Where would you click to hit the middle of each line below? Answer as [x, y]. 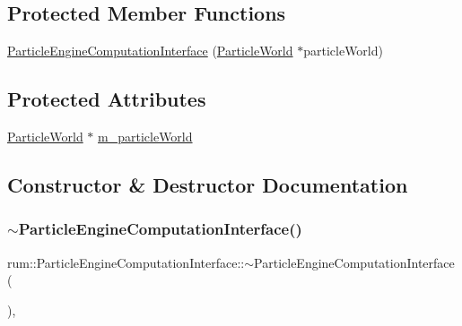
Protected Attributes [107, 99]
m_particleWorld [145, 136]
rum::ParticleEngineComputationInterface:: [126, 262]
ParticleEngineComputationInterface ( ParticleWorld [150, 51]
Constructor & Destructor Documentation [208, 184]
